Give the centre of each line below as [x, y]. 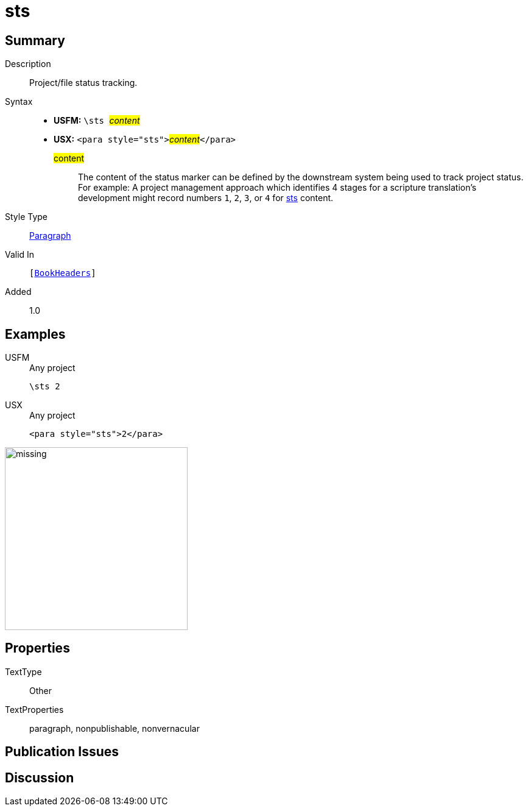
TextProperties [34, 709]
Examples [35, 334]
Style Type [26, 217]
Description [28, 64]
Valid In [20, 255]
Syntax [19, 102]
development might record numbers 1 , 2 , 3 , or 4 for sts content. [206, 198]
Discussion [40, 777]
